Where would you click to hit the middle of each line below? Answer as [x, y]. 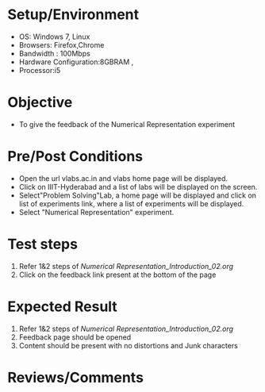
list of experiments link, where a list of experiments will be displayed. [131, 203]
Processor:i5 [40, 70]
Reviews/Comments [76, 377]
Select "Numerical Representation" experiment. [96, 212]
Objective [40, 103]
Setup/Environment [73, 15]
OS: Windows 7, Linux [54, 37]
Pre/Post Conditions [75, 157]
